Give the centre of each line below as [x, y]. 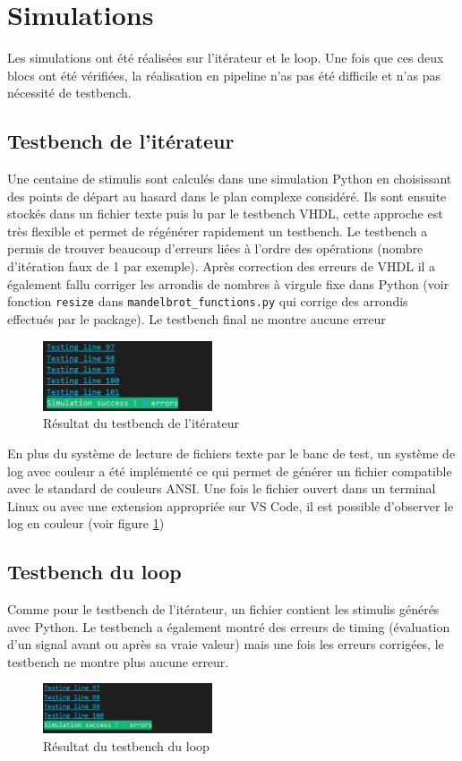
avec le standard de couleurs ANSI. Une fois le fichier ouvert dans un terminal [222, 488]
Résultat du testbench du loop [126, 745]
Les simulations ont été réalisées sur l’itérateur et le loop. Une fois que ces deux [226, 58]
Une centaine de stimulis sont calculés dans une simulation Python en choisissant [230, 179]
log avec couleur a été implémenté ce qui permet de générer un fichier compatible [230, 470]
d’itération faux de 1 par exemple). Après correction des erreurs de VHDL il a [222, 266]
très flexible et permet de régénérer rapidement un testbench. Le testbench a [218, 231]
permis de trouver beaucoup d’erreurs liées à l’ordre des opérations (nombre [215, 248]
